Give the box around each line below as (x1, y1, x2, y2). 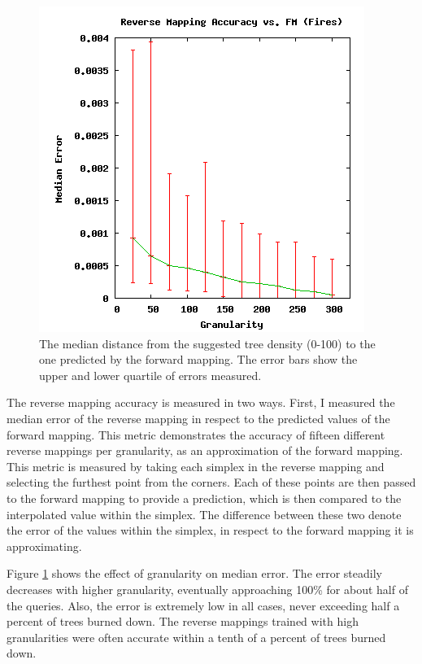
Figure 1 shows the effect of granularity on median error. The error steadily (7, 565, 382, 582)
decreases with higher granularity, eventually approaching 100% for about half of (7, 580, 408, 597)
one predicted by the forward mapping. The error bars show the (39, 351, 358, 368)
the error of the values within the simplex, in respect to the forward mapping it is (7, 522, 414, 539)
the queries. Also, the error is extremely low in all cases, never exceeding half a (7, 596, 400, 614)
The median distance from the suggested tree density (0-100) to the (39, 334, 376, 352)
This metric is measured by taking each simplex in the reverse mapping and (7, 457, 385, 474)
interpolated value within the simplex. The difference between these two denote (7, 505, 402, 522)
